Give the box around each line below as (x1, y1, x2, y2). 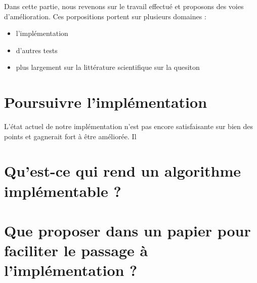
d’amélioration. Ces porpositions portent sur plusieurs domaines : (4, 11, 206, 21)
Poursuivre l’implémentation (4, 92, 207, 112)
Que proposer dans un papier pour (4, 220, 251, 241)
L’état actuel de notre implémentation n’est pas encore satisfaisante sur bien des (4, 121, 253, 132)
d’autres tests (16, 45, 58, 55)
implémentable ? (4, 180, 121, 201)
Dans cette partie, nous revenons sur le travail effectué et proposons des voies (4, 1, 244, 11)
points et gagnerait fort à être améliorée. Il (4, 131, 137, 141)
